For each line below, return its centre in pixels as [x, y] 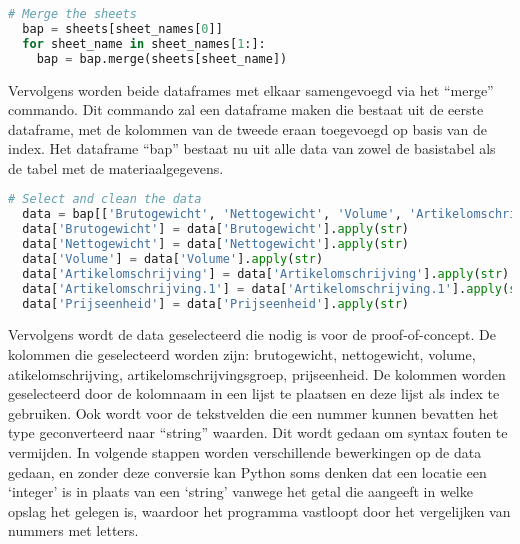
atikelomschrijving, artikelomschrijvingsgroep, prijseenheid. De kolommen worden [257, 373]
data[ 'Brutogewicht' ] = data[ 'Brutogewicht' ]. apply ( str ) [215, 229]
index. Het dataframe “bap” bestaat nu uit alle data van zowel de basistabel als [252, 148]
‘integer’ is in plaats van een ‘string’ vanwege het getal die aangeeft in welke [240, 491]
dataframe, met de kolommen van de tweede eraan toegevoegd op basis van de [247, 128]
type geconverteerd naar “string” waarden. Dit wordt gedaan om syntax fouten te [258, 432]
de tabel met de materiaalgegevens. [116, 167]
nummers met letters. [73, 530]
